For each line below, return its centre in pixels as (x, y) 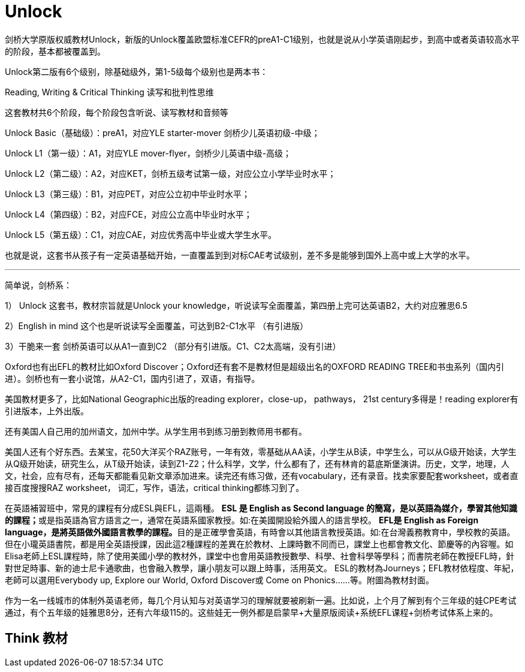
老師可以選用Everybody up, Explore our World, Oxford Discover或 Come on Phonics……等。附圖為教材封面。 (219, 580)
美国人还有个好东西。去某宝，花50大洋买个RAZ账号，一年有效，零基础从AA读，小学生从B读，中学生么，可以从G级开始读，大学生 (261, 451)
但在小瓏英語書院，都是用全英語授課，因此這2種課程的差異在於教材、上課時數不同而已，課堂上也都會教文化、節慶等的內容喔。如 (259, 544)
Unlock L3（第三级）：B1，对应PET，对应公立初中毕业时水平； (127, 194)
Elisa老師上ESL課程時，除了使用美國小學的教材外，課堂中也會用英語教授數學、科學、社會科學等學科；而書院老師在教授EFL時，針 (260, 556)
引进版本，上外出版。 (47, 411)
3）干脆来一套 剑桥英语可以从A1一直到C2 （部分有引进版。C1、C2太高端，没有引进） (173, 346)
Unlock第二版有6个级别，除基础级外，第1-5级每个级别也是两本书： (137, 71)
